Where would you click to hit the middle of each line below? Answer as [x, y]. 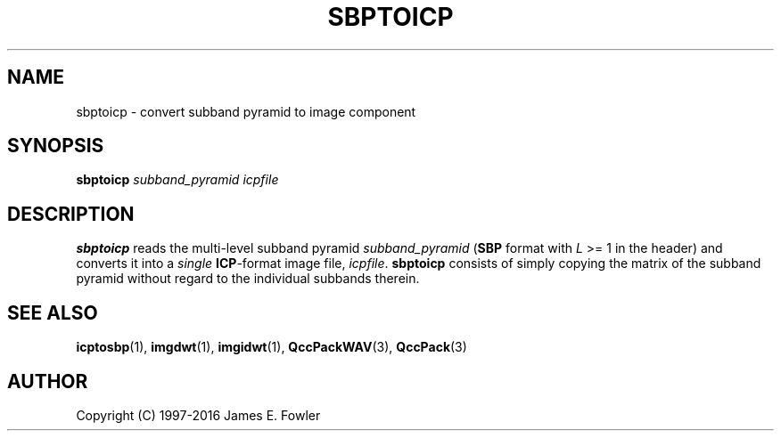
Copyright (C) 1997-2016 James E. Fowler [198, 415]
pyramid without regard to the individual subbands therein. [248, 279]
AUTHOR [48, 381]
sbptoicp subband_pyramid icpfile [177, 180]
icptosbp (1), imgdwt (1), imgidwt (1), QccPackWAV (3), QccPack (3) [271, 347]
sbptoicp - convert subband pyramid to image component [246, 111]
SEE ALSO [53, 312]
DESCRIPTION [71, 214]
